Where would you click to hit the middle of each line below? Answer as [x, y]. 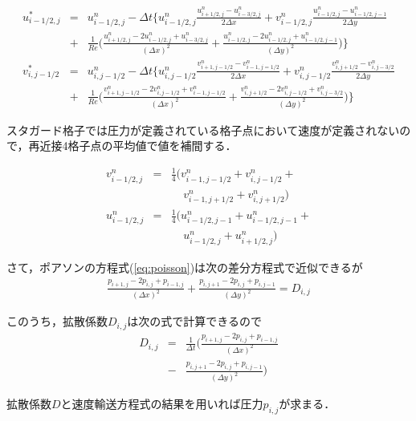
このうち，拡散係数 [57, 321]
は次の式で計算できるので [194, 321]
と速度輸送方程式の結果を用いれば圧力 [162, 404]
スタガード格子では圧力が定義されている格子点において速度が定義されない [203, 130]
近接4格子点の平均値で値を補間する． [138, 146]
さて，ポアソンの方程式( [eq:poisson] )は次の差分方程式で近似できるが [185, 267]
